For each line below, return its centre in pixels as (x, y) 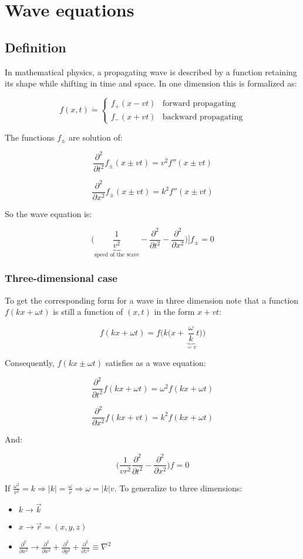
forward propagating (199, 104)
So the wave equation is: (48, 213)
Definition (36, 47)
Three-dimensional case (61, 278)
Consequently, (30, 363)
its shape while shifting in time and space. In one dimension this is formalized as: (151, 83)
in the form (174, 312)
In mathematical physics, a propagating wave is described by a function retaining (151, 71)
